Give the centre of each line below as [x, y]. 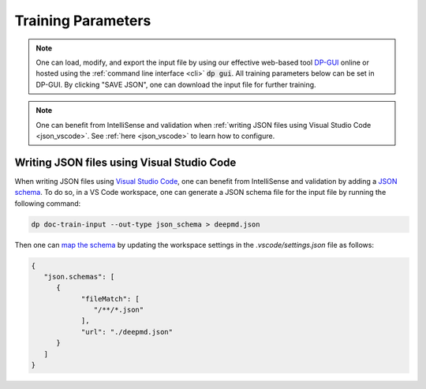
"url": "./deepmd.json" [127, 332]
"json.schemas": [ [79, 277]
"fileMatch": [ [110, 299]
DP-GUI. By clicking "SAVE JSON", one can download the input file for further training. [176, 84]
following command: [48, 203]
